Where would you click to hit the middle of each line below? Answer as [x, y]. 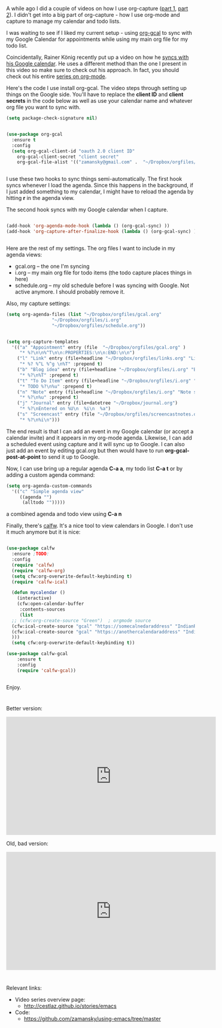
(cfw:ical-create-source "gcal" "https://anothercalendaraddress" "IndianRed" [112, 632]
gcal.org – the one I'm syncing [52, 267]
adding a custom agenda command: [51, 475]
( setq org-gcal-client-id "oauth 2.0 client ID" [73, 151]
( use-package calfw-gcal [37, 654]
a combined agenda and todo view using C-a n [64, 514]
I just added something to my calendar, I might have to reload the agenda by [100, 192]
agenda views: [24, 255]
